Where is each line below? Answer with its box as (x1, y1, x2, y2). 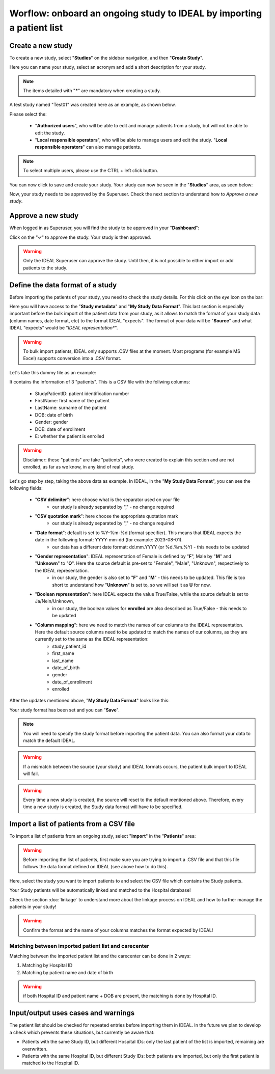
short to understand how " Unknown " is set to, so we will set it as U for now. (52, 582, 211, 588)
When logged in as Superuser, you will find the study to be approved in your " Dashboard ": (9, 225, 200, 231)
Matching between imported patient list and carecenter (9, 942, 150, 949)
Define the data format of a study (9, 281, 117, 289)
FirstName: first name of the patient (35, 398, 109, 403)
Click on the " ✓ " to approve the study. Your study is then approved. (9, 234, 151, 240)
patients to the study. (23, 265, 68, 271)
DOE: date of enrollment (35, 426, 86, 432)
